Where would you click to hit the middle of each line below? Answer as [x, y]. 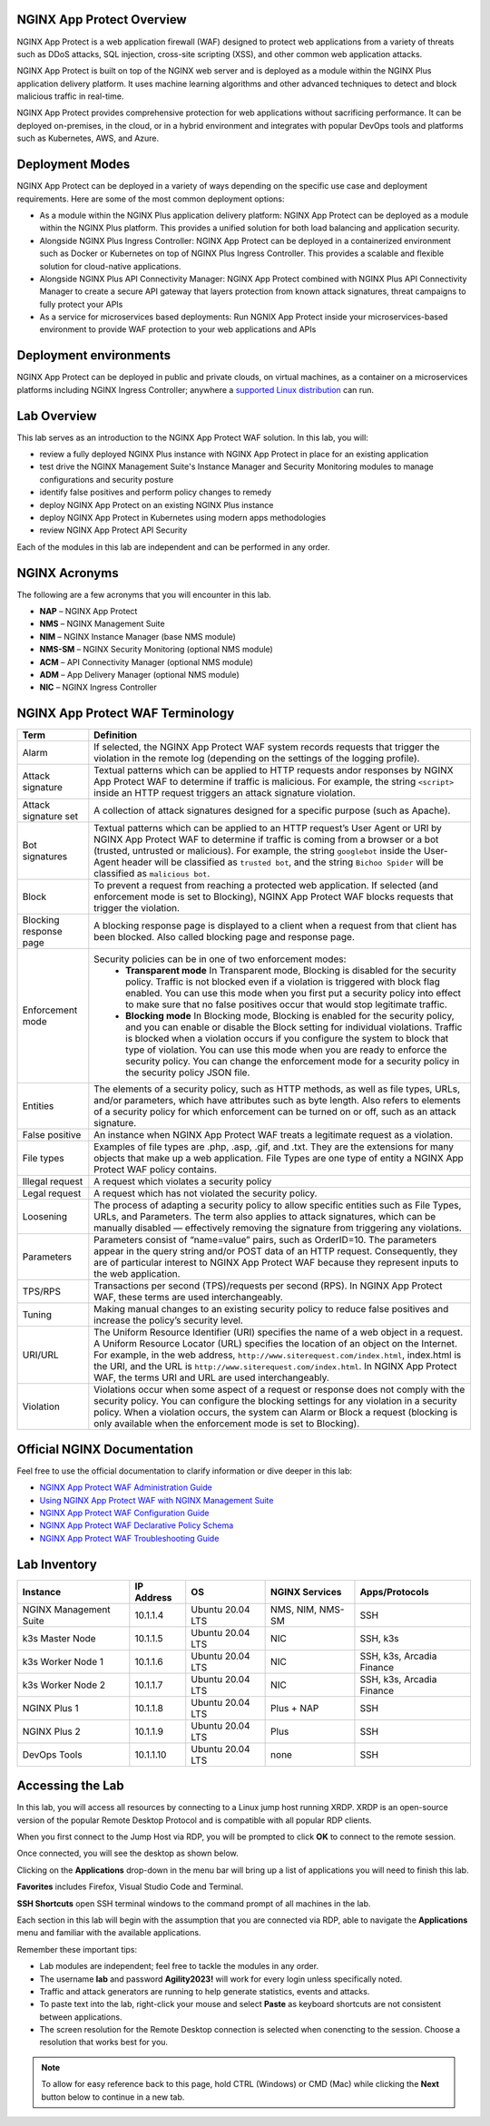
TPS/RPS [42, 1291]
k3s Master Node [59, 1638]
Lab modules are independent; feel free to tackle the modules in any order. [179, 1966]
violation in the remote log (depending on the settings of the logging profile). [257, 759]
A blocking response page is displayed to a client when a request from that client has [275, 926]
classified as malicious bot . [152, 874]
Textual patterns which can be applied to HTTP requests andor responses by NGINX [274, 770]
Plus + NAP [295, 1708]
